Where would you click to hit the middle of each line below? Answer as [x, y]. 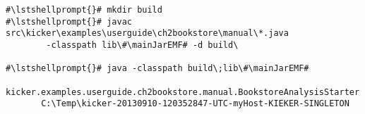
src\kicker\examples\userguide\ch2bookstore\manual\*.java [147, 33]
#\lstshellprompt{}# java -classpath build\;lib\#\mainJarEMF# [157, 69]
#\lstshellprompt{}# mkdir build [84, 10]
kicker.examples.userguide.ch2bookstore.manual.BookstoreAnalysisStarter [183, 92]
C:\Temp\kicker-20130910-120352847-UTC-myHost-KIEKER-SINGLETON [195, 104]
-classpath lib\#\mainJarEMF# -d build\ [142, 45]
